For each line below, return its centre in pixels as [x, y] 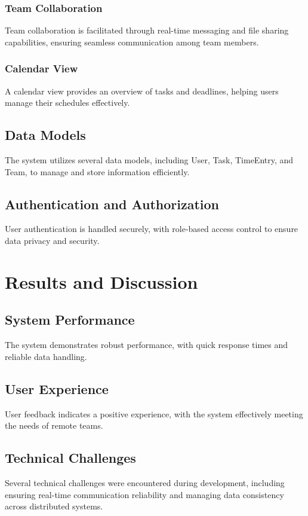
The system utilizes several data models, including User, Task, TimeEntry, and [149, 160]
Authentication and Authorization [112, 204]
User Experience [57, 388]
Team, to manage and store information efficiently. [97, 171]
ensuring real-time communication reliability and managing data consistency [144, 494]
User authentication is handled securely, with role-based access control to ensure [152, 229]
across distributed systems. [54, 506]
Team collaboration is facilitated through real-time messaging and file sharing [147, 30]
